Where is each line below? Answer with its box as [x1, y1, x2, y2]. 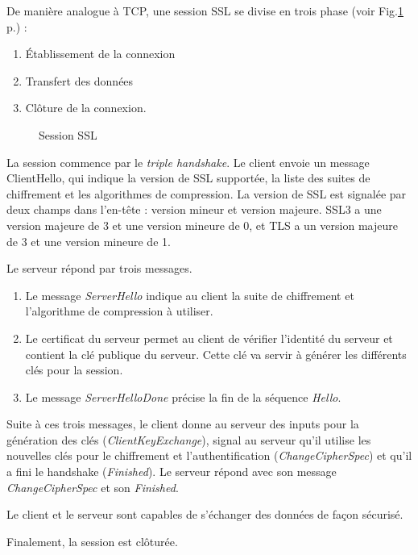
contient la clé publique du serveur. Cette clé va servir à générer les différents [25, 345, 407, 362]
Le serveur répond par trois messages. [6, 260, 192, 277]
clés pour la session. [25, 361, 123, 378]
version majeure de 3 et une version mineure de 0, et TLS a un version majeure [6, 216, 398, 233]
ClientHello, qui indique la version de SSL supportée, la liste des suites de [6, 169, 370, 186]
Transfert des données [25, 72, 134, 89]
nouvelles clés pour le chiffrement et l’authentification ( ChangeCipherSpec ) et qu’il [6, 447, 412, 464]
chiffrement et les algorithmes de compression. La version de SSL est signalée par [6, 185, 407, 202]
